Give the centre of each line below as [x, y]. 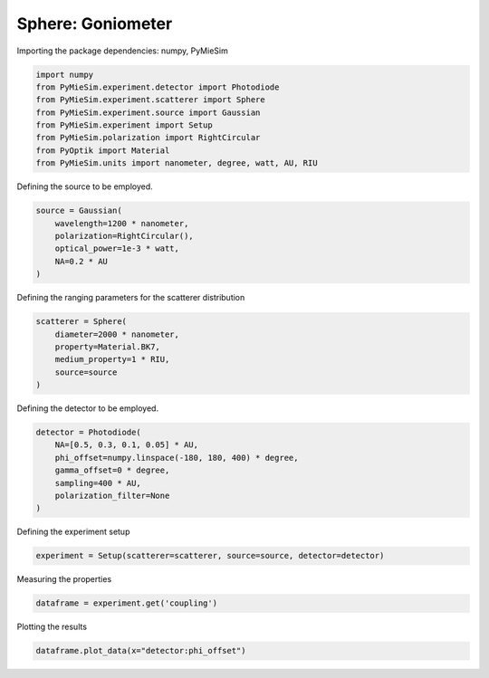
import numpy [65, 74]
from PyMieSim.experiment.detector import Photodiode [158, 87]
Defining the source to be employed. [85, 186]
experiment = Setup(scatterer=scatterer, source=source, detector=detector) [210, 556]
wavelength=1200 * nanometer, [122, 223]
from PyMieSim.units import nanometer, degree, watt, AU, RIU [177, 163]
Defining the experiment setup [73, 532]
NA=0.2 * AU [81, 261]
